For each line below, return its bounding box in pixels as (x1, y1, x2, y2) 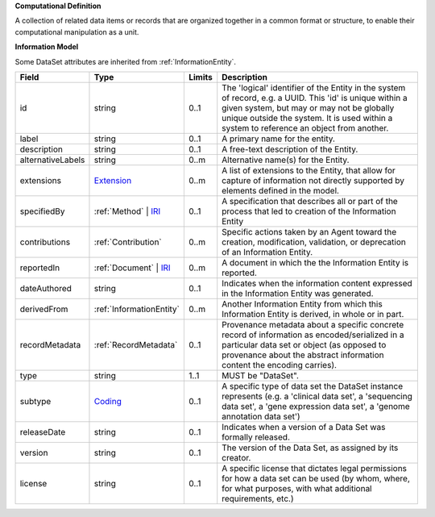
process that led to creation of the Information (222, 206, 396, 217)
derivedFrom (19, 303, 68, 315)
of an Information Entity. (222, 246, 313, 257)
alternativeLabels (19, 154, 85, 165)
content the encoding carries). (222, 359, 338, 370)
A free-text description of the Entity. (222, 144, 358, 155)
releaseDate (19, 426, 66, 437)
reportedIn (19, 262, 60, 273)
